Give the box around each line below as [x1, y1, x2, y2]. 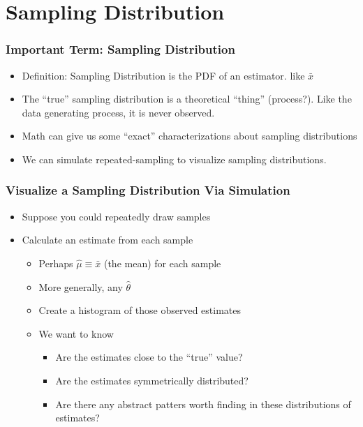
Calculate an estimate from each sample [22, 232, 193, 247]
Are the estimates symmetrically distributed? [55, 373, 249, 387]
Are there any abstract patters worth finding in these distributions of [55, 396, 351, 411]
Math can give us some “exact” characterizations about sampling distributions [22, 128, 357, 143]
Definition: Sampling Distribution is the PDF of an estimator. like [22, 68, 305, 82]
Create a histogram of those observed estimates [38, 303, 241, 317]
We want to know [38, 326, 114, 340]
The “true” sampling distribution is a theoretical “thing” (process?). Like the [22, 91, 352, 106]
